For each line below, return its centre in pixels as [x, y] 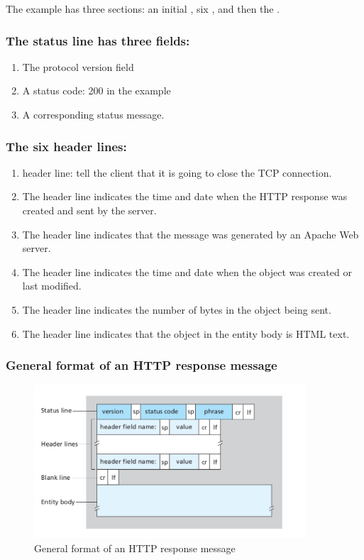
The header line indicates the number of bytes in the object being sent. [177, 309]
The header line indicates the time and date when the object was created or [187, 271]
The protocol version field [78, 66]
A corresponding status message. [93, 114]
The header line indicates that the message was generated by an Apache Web [191, 234]
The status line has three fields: [98, 40]
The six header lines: [66, 146]
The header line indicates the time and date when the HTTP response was [185, 196]
